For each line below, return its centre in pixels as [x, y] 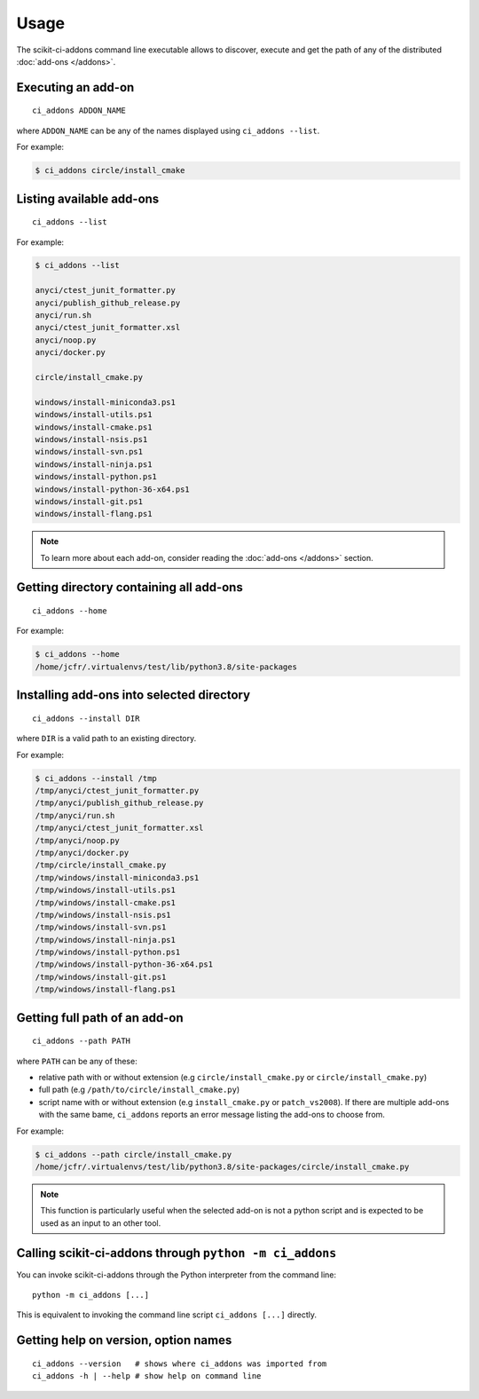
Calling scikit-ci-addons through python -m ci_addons [177, 1253]
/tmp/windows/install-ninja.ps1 [106, 940]
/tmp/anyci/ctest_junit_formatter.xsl [119, 828]
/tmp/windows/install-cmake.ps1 [106, 902]
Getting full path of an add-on [100, 1018]
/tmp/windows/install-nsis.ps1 [103, 915]
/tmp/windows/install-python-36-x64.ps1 [124, 964]
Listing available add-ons [88, 198]
